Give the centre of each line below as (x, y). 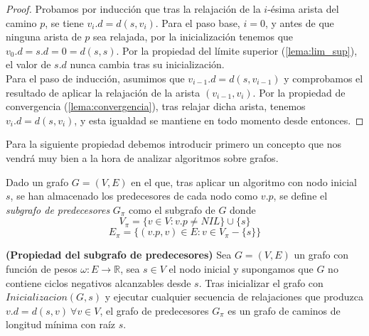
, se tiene (64, 22)
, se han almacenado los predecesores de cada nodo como (134, 196)
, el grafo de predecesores (154, 310)
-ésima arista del (303, 9)
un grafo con (321, 255)
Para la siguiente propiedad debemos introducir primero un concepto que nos (174, 144)
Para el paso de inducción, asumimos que (95, 78)
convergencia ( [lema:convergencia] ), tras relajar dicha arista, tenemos (156, 106)
